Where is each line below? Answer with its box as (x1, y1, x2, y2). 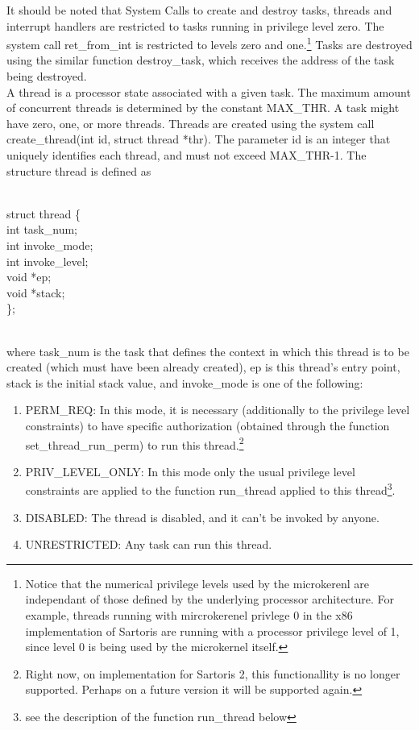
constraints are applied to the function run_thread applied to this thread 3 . (25, 479, 396, 498)
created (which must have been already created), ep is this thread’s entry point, (6, 359, 400, 375)
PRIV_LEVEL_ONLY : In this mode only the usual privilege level (25, 462, 355, 479)
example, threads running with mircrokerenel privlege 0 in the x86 (25, 606, 353, 623)
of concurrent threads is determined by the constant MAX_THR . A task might (6, 99, 400, 116)
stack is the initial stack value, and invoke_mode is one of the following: (6, 374, 363, 391)
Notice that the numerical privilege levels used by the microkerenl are (25, 574, 369, 591)
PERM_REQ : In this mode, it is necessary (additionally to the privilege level (25, 401, 410, 418)
